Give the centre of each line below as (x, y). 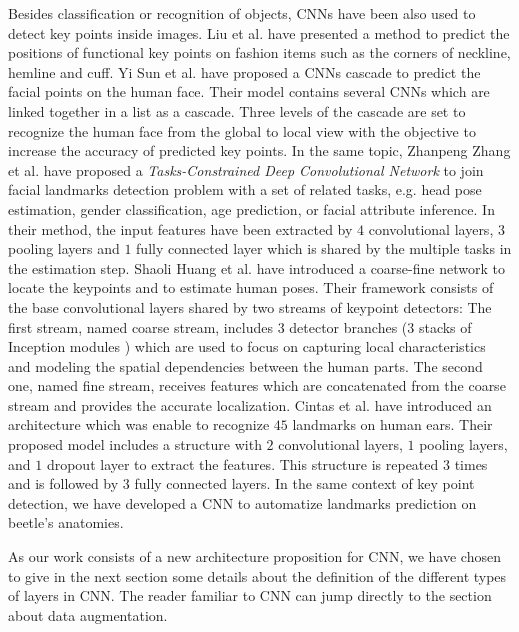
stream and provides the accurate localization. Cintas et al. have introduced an (250, 404)
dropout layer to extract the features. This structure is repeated (242, 463)
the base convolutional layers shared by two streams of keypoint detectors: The (250, 306)
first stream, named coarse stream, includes (140, 326)
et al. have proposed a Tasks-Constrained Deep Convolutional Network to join (246, 169)
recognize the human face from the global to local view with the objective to (242, 130)
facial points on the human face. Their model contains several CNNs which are (249, 91)
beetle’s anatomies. (66, 522)
